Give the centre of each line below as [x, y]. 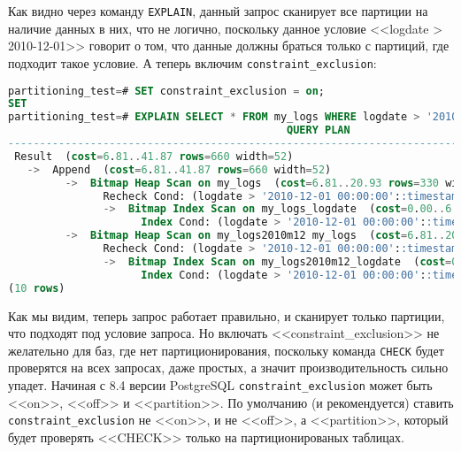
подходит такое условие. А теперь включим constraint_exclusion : [192, 62]
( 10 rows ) [37, 288]
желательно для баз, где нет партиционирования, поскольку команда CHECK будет [226, 350]
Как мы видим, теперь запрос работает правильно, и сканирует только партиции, [227, 315]
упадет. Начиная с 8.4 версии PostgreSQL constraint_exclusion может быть [220, 384]
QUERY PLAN [319, 130]
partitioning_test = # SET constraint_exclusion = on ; [167, 91]
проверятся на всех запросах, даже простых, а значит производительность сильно [228, 368]
